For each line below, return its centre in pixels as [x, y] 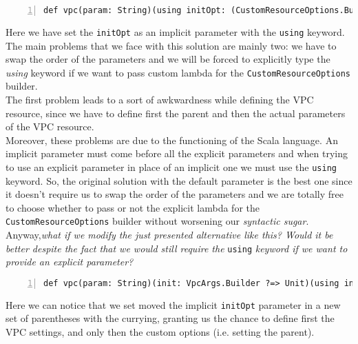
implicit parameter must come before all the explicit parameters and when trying [177, 153]
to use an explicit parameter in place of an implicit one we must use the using [171, 166]
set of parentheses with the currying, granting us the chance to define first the [170, 318]
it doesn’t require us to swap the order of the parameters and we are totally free [175, 194]
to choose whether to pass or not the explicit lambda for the [133, 207]
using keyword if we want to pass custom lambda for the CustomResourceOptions [178, 72]
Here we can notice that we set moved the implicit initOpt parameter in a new [173, 304]
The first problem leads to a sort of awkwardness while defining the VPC [160, 99]
